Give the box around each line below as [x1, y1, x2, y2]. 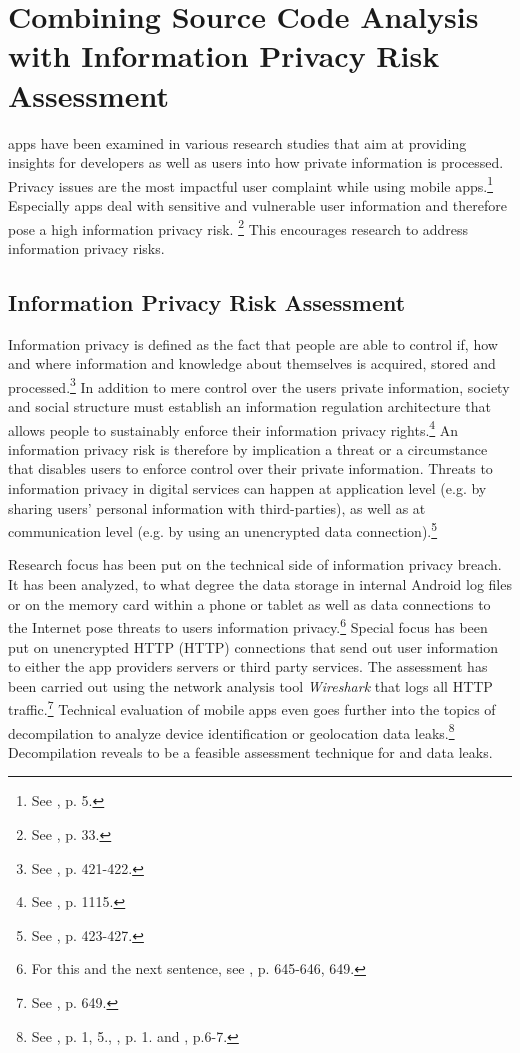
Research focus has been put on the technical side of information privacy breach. [8, 554, 502, 575]
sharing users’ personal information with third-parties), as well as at [8, 497, 426, 518]
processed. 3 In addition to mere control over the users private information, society [8, 373, 510, 397]
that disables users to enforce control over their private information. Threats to [8, 458, 493, 479]
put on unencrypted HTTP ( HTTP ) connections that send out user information [8, 636, 499, 657]
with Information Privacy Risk [8, 35, 440, 76]
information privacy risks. [8, 237, 165, 258]
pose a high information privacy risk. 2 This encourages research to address [8, 215, 469, 239]
